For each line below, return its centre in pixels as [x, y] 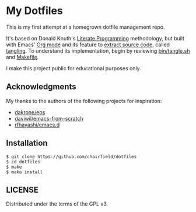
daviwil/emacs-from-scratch [49, 118]
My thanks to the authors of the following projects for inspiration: [84, 101]
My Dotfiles [34, 11]
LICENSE [22, 189]
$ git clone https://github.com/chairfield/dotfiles [71, 156]
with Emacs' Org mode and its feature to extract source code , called [88, 45]
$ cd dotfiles [23, 162]
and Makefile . [22, 57]
